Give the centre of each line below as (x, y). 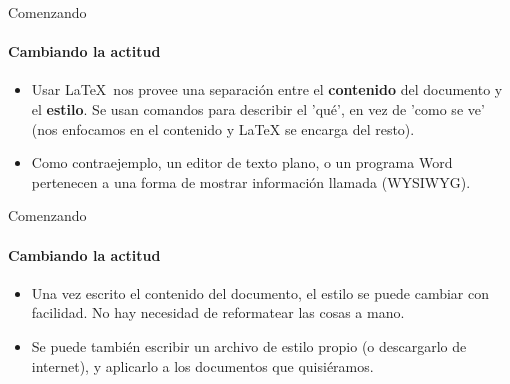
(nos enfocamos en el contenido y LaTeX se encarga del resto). (223, 128)
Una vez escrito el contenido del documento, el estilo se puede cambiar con (260, 292)
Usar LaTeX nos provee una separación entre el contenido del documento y (267, 89)
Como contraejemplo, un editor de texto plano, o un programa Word (242, 162)
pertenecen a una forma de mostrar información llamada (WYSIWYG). (251, 181)
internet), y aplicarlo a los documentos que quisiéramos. (202, 365)
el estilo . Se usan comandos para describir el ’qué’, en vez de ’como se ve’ (258, 108)
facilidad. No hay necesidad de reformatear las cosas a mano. (218, 312)
